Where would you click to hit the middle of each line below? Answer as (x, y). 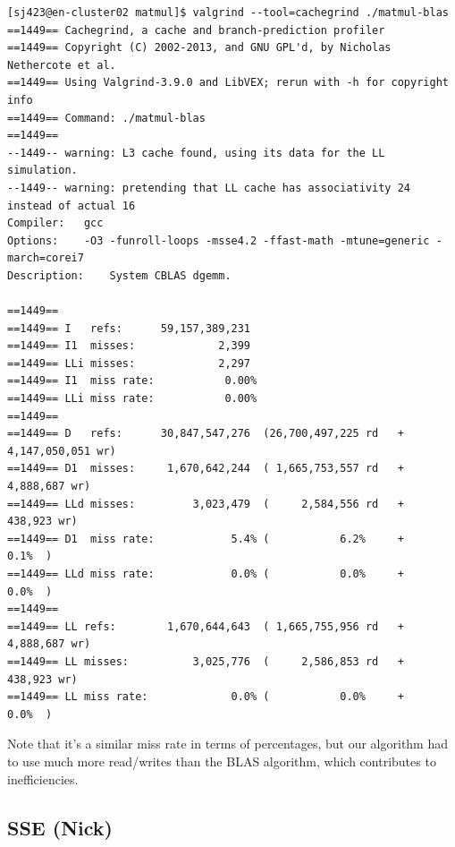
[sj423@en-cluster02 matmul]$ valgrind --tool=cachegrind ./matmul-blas (228, 13)
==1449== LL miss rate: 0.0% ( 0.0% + (206, 697)
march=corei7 (46, 258)
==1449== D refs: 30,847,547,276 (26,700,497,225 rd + (206, 434)
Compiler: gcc (55, 223)
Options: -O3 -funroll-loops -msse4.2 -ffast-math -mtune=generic (219, 240)
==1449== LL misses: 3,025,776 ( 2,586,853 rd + (206, 661)
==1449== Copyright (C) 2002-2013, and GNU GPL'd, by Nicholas (199, 48)
